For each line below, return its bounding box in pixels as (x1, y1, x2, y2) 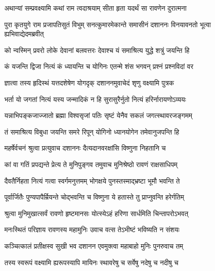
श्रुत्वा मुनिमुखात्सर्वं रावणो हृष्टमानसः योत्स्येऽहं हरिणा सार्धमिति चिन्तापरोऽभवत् (4, 208, 188, 218)
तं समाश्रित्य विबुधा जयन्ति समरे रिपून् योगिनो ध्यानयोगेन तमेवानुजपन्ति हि (4, 126, 180, 136)
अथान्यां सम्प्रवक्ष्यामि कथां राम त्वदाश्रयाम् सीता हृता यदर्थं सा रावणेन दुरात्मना (4, 3, 187, 13)
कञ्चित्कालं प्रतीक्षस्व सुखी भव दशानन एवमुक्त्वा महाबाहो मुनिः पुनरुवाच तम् (4, 240, 183, 251)
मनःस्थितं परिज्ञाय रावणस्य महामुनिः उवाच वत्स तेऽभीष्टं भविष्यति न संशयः (4, 224, 180, 235)
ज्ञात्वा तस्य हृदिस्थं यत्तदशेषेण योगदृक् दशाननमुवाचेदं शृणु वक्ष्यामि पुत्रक (4, 77, 174, 87)
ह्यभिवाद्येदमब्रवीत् (4, 29, 44, 39)
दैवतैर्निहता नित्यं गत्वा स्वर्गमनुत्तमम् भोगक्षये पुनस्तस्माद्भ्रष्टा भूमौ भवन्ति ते (4, 175, 180, 186)
